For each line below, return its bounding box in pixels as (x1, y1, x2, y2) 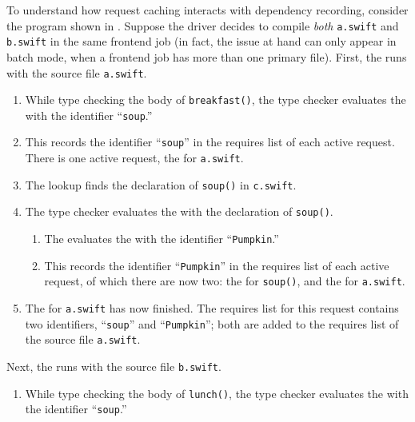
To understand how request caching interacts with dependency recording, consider (6, 2, 409, 18)
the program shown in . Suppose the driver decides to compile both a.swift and (6, 17, 399, 34)
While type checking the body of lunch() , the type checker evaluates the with (25, 384, 409, 401)
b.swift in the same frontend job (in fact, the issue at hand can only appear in (6, 33, 397, 50)
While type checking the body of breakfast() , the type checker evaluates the (25, 91, 406, 108)
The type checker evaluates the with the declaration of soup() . (25, 203, 333, 220)
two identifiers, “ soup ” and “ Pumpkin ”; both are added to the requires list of (25, 315, 399, 332)
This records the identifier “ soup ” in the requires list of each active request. (25, 133, 395, 150)
